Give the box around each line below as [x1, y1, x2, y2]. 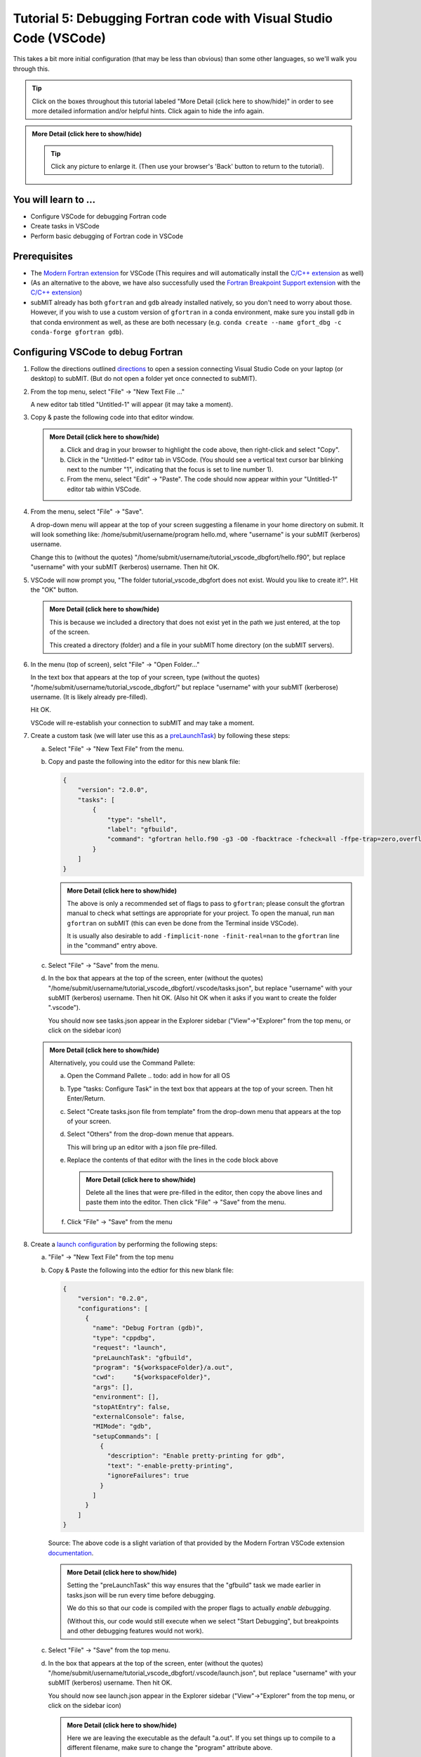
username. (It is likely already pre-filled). [30, 693, 148, 701]
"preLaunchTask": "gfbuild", [92, 1354, 193, 1361]
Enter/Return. [67, 1094, 105, 1103]
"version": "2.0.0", [77, 786, 149, 794]
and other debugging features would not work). [67, 1626, 204, 1635]
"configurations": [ [77, 1304, 149, 1312]
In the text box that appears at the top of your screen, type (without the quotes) [30, 673, 260, 682]
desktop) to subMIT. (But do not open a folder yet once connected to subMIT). [30, 375, 258, 383]
